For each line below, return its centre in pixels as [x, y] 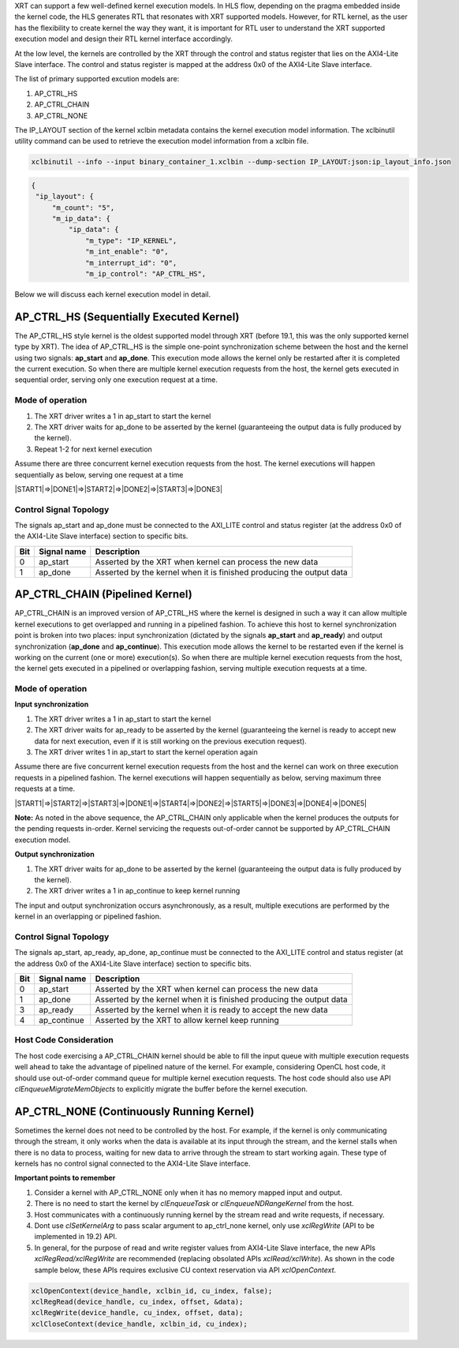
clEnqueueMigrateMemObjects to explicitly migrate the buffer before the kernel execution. [161, 1088]
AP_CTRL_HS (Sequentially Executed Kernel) [127, 317]
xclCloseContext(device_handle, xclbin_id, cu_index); [139, 1324]
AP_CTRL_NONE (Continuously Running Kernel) [134, 1112]
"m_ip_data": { [81, 219]
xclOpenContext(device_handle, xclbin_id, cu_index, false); [152, 1291]
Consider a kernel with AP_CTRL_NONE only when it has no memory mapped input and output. [188, 1193]
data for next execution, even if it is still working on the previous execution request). [170, 741]
